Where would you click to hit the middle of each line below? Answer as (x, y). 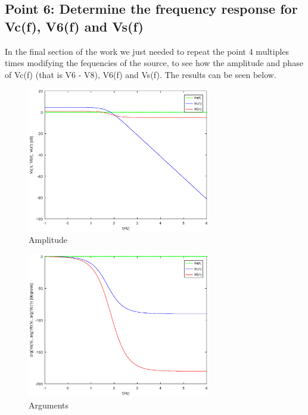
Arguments (49, 405)
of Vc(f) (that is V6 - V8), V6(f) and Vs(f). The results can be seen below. (141, 74)
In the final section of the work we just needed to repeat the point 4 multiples (147, 51)
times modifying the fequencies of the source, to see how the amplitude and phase (154, 63)
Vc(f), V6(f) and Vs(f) (74, 26)
